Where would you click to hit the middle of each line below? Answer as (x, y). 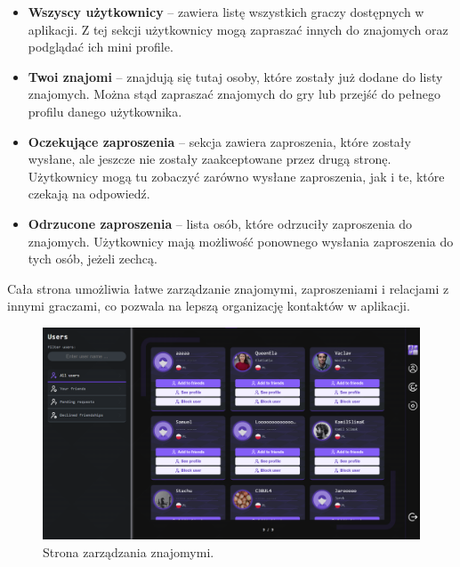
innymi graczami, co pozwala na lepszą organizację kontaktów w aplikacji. (209, 306)
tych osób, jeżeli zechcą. (93, 259)
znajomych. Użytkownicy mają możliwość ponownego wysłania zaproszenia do (241, 241)
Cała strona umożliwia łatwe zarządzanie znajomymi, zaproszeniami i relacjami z (228, 288)
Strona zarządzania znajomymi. (129, 552)
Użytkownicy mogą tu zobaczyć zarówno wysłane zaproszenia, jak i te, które (236, 176)
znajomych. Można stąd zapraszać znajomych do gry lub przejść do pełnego (234, 94)
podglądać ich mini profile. (101, 47)
